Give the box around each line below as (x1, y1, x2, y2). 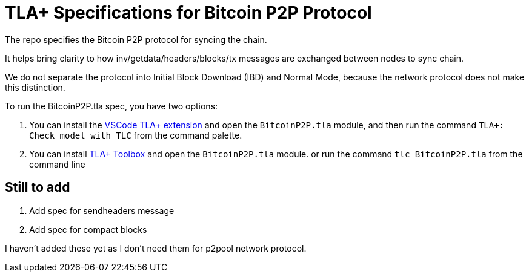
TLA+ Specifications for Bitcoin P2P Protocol (5, 2, 372, 23)
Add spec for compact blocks (29, 224, 147, 235)
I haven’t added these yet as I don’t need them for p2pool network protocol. (5, 243, 307, 253)
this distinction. (5, 82, 65, 93)
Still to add (5, 180, 70, 195)
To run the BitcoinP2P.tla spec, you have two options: (5, 100, 218, 111)
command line (29, 158, 85, 169)
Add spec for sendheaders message (29, 205, 175, 216)
